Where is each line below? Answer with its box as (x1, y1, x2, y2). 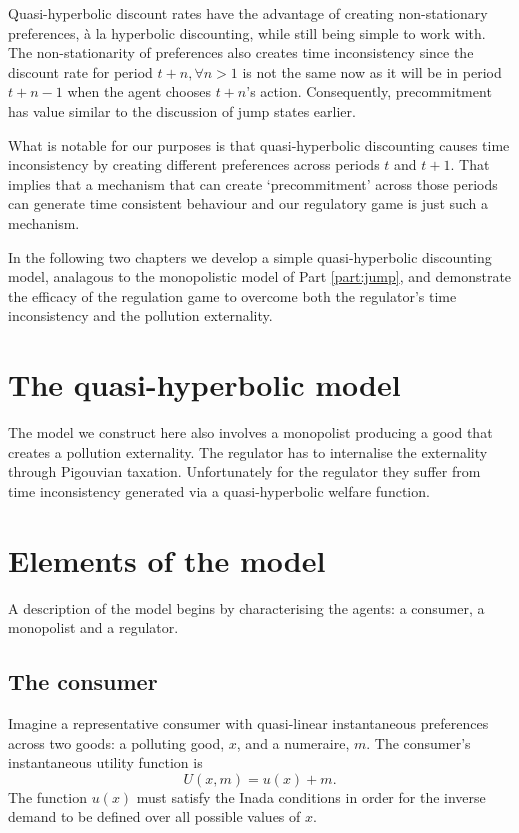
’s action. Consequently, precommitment (246, 81, 492, 102)
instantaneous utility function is (8, 752, 203, 773)
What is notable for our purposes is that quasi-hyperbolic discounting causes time (8, 134, 510, 155)
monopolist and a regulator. (8, 617, 179, 638)
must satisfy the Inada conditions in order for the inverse (136, 786, 486, 807)
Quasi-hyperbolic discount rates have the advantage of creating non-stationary (8, 3, 488, 23)
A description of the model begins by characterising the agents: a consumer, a (8, 597, 485, 618)
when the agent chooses (67, 81, 212, 102)
